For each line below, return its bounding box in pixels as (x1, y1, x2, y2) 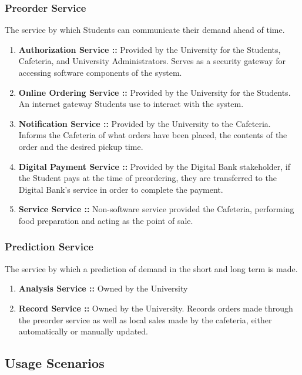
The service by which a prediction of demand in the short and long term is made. (5, 262, 298, 274)
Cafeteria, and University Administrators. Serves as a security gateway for (18, 55, 286, 67)
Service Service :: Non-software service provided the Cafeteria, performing (18, 203, 294, 215)
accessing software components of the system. (18, 66, 182, 78)
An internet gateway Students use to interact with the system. (18, 98, 244, 110)
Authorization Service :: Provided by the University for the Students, (18, 43, 281, 55)
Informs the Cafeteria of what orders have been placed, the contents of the (18, 129, 287, 141)
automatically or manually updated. (18, 325, 148, 337)
